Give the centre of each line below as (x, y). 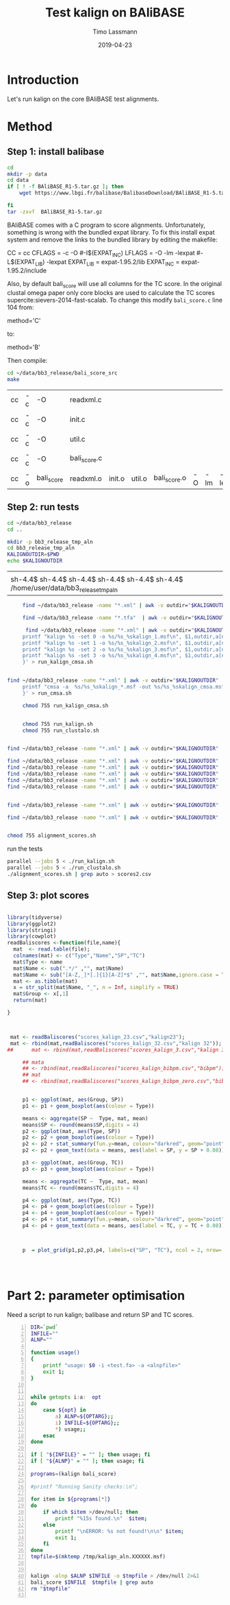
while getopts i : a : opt (66, 1397)
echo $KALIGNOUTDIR (35, 561)
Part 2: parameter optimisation (96, 1295)
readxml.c (86, 399)
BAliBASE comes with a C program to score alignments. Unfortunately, (106, 225)
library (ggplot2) (32, 924)
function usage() (55, 1353)
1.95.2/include (27, 271)
